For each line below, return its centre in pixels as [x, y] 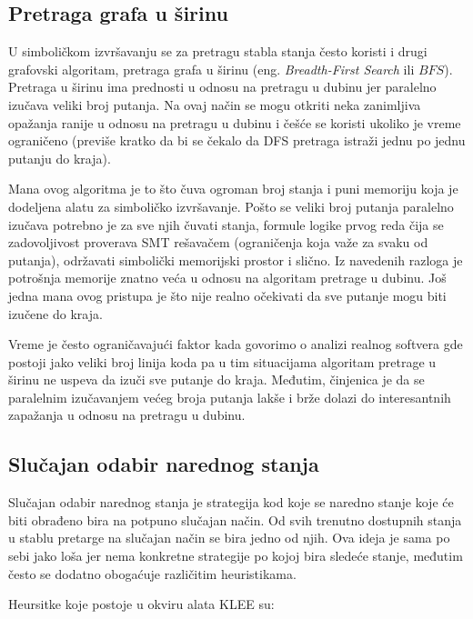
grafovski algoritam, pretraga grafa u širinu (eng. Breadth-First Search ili [211, 69]
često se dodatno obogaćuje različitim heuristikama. [152, 573]
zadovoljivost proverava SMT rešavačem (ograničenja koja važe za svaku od [218, 242]
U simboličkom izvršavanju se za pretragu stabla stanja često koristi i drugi [218, 51]
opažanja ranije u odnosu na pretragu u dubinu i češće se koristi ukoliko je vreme [235, 122]
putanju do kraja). [60, 158]
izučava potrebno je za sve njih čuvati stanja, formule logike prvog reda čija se [226, 224]
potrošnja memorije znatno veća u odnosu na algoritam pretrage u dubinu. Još [227, 278]
